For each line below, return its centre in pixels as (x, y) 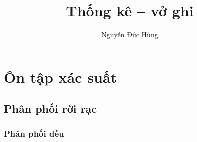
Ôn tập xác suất (61, 77)
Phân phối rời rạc (50, 108)
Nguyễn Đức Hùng (130, 35)
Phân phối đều (34, 133)
